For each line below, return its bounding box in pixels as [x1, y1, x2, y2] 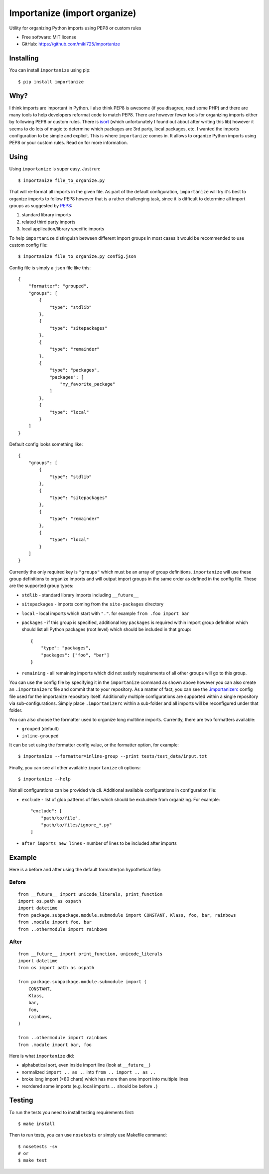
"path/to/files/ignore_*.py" [40, 822, 112, 828]
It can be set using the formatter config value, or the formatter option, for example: [9, 742, 179, 748]
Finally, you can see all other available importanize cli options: [9, 764, 141, 770]
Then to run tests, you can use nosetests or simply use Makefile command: [9, 1132, 167, 1138]
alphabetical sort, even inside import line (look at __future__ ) [21, 1062, 151, 1068]
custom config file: [9, 242, 48, 248]
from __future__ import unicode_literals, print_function [18, 891, 163, 897]
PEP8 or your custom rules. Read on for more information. [9, 140, 128, 146]
